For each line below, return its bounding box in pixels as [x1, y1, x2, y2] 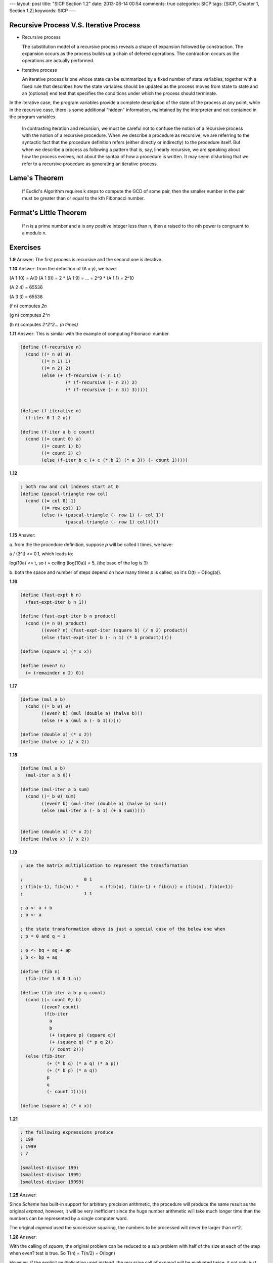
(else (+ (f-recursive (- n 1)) [41, 372, 121, 378]
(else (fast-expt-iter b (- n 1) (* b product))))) [41, 635, 172, 640]
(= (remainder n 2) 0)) [25, 670, 84, 675]
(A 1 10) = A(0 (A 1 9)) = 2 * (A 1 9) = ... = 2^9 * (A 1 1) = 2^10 [9, 275, 134, 281]
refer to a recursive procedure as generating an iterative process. [22, 161, 158, 167]
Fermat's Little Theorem [9, 209, 87, 217]
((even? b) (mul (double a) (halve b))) [41, 710, 143, 716]
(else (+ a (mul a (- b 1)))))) [41, 717, 121, 723]
